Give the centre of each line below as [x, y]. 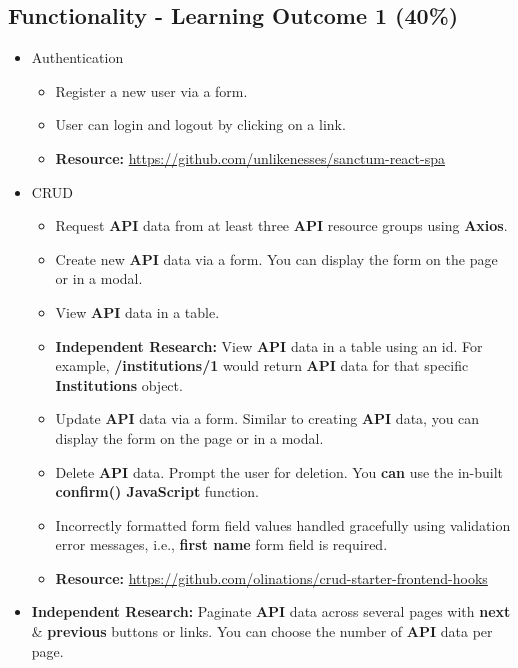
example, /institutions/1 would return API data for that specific [262, 365]
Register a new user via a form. [151, 90]
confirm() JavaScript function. [157, 491]
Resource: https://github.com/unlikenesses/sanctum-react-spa [250, 157]
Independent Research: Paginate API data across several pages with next [271, 611]
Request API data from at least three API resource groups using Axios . [281, 225]
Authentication [77, 57]
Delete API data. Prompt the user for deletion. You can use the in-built [279, 471]
